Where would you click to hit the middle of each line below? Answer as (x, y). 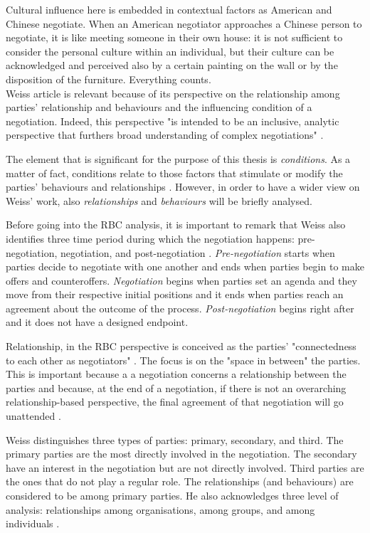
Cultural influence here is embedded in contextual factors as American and (169, 9)
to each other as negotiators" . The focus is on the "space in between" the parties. (183, 360)
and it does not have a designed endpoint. (97, 322)
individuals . (33, 523)
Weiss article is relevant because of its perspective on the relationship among (173, 93)
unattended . (33, 416)
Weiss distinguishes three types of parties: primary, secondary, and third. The (175, 439)
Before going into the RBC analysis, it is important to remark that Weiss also (176, 225)
